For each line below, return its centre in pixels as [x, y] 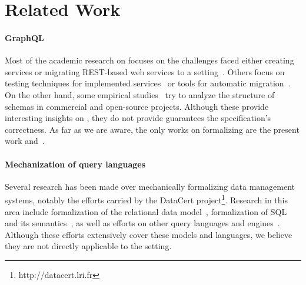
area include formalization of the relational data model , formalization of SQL [146, 211]
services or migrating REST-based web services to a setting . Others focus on [145, 71]
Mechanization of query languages [75, 164]
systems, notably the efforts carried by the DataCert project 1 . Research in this [146, 199]
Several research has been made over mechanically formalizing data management [150, 186]
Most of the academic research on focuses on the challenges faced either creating [149, 60]
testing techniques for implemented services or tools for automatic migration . [148, 83]
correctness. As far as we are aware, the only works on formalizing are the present [152, 129]
